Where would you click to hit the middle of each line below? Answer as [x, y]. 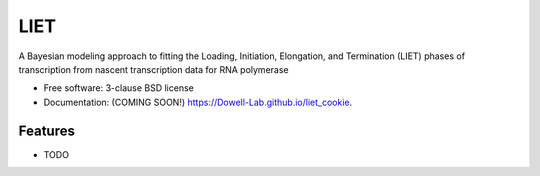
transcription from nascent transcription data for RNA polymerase [153, 69]
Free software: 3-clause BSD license [118, 88]
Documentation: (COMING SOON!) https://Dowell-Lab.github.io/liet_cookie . [198, 102]
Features [46, 130]
